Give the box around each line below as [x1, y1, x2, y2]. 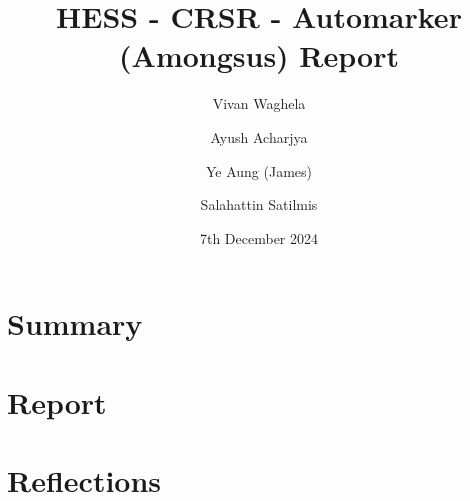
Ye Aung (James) [205, 160, 313, 181]
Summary [7, 303, 143, 344]
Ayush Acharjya [210, 126, 308, 147]
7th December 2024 [199, 227, 319, 248]
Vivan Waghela [212, 93, 306, 114]
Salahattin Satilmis [200, 194, 318, 215]
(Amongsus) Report [119, 35, 399, 76]
